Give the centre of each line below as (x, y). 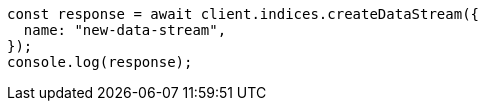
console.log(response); (100, 62)
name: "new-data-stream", (125, 30)
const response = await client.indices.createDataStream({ (243, 14)
